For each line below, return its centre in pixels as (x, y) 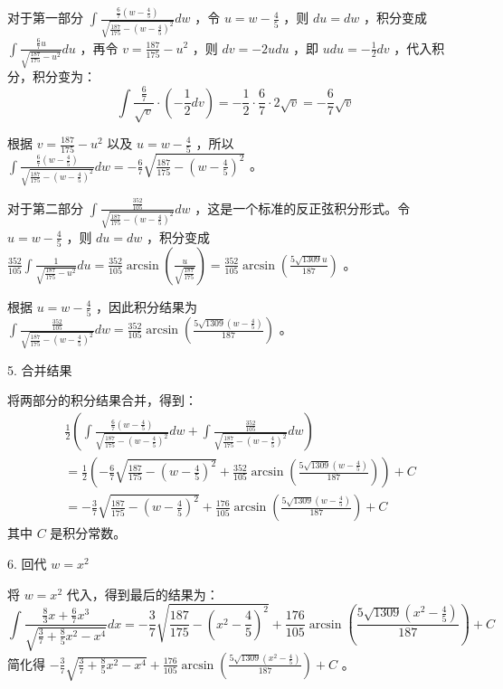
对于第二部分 (45, 208)
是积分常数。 (88, 533)
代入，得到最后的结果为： (142, 594)
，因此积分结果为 (147, 306)
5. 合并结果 (40, 369)
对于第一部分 (45, 18)
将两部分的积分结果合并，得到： (102, 400)
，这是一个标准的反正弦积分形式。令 (303, 208)
